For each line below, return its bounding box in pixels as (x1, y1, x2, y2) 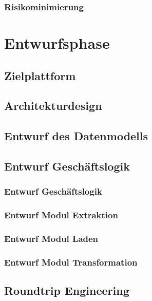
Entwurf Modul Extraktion (4, 209, 118, 221)
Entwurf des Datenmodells (4, 128, 148, 144)
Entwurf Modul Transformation (4, 255, 138, 268)
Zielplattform (4, 67, 76, 83)
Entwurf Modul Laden (4, 232, 99, 244)
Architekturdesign (4, 98, 102, 114)
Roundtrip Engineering (4, 283, 129, 298)
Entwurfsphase (4, 32, 110, 53)
